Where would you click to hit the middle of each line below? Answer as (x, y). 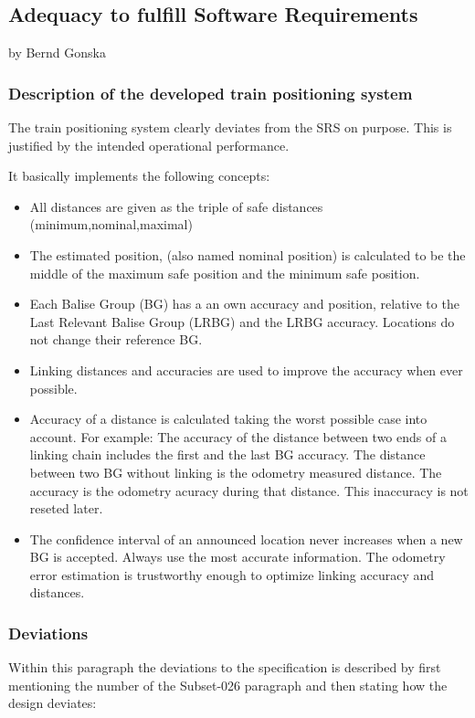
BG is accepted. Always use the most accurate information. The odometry (237, 557)
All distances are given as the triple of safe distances (176, 206)
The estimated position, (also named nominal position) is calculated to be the (248, 254)
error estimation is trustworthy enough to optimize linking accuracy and (232, 574)
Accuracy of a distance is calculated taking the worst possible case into (228, 419)
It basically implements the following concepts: (139, 176)
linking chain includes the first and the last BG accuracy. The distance (227, 454)
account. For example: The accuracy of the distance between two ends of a (238, 436)
